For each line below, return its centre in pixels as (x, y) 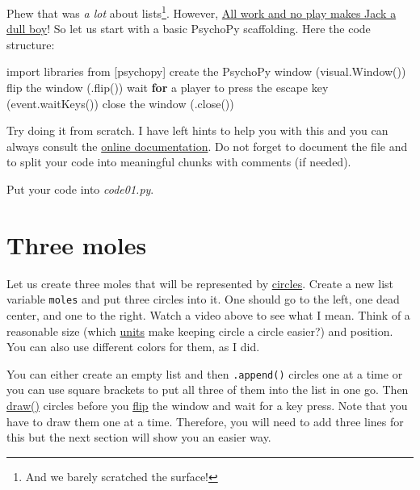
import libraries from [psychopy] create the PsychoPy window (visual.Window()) (206, 71)
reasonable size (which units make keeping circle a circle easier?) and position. (200, 331)
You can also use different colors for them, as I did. (133, 347)
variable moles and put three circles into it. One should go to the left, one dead (203, 299)
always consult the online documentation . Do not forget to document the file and (207, 146)
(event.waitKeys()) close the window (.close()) (120, 103)
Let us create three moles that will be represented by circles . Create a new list (200, 283)
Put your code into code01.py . (80, 189)
